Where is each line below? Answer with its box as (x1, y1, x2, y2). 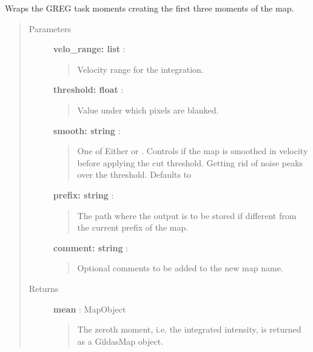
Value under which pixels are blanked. (77, 103, 219, 116)
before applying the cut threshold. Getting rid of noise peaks (77, 156, 303, 169)
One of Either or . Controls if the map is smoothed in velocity (77, 144, 308, 157)
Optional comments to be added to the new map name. (77, 262, 283, 274)
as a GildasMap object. (77, 334, 164, 347)
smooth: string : (53, 124, 121, 137)
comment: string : (53, 241, 129, 254)
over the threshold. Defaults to (77, 168, 192, 181)
